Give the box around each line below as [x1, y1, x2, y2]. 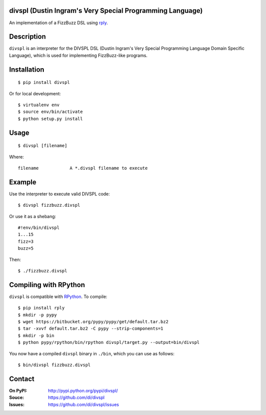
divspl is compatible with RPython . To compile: [9, 294, 108, 300]
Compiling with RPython [9, 280, 85, 289]
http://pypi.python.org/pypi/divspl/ [48, 387, 118, 393]
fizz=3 [18, 238, 34, 244]
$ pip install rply [18, 305, 65, 311]
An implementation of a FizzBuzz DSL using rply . [9, 20, 108, 26]
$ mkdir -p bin [18, 333, 55, 338]
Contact [9, 375, 34, 383]
